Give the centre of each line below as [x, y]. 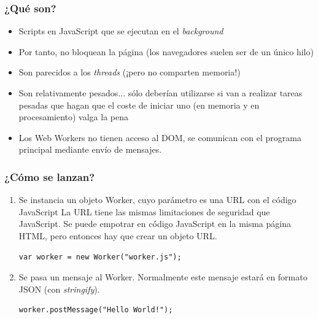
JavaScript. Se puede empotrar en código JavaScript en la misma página [155, 224]
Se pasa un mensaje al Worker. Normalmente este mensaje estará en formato [163, 277]
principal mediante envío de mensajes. [90, 149]
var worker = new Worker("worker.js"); [100, 257]
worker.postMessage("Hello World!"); [96, 310]
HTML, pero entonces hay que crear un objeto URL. [118, 235]
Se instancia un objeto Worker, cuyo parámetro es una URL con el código [157, 200]
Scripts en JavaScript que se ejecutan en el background [121, 31]
